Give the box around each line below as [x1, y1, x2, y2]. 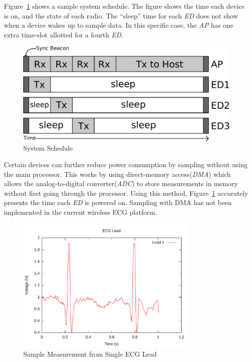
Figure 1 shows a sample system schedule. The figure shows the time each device [4, 1, 245, 11]
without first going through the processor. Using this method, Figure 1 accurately [4, 188, 248, 198]
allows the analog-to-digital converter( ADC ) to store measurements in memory [4, 178, 238, 189]
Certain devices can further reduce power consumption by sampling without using [4, 159, 248, 169]
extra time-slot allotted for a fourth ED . [4, 29, 123, 39]
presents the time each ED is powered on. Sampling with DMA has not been [4, 197, 232, 207]
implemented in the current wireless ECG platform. [4, 207, 157, 217]
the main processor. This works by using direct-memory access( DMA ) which [4, 169, 231, 179]
